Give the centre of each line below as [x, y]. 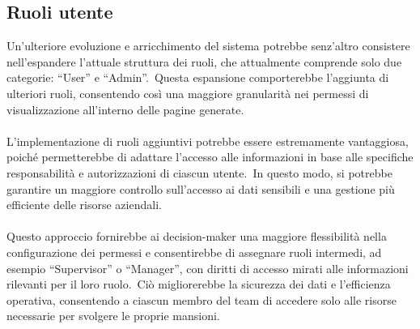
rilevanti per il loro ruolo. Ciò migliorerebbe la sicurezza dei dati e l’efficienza [199, 284]
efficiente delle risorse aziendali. [84, 205]
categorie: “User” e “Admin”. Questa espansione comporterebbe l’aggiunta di [198, 77]
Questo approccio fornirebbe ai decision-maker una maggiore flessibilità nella [197, 236]
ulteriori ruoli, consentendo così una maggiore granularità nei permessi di [188, 93]
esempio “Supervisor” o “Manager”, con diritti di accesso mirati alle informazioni [208, 268]
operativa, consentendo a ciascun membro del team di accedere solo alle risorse [202, 299]
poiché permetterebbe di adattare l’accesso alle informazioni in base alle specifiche [210, 157]
